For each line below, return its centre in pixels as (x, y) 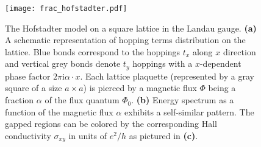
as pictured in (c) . (163, 135)
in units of (88, 135)
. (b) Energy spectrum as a (183, 100)
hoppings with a (163, 63)
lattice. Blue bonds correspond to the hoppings (93, 51)
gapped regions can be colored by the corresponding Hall (111, 124)
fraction (20, 100)
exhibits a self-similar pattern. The (189, 111)
